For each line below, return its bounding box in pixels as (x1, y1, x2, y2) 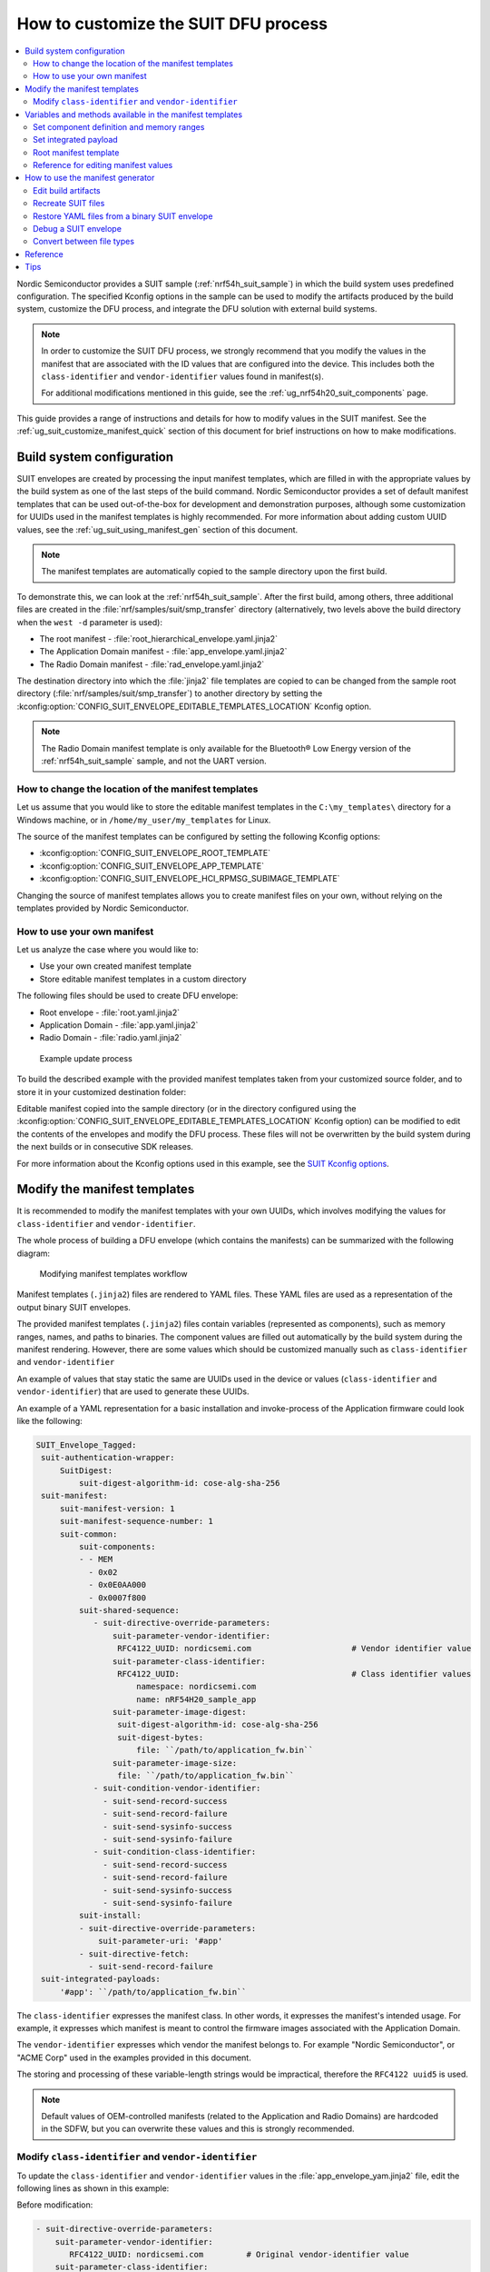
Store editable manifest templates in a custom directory (39, 973, 247, 984)
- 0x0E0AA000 (88, 1579, 147, 1590)
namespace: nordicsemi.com (136, 1681, 257, 1692)
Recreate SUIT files (33, 198, 105, 209)
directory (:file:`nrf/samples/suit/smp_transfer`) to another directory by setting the (16, 688, 323, 699)
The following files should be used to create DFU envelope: (16, 991, 239, 1001)
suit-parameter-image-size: (112, 1758, 238, 1768)
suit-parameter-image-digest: (112, 1707, 247, 1718)
